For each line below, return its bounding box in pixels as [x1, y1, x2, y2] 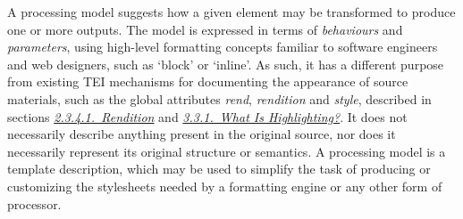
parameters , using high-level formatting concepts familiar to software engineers [7, 37, 438, 56]
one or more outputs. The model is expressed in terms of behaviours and [7, 20, 403, 38]
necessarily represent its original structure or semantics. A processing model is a [7, 142, 446, 160]
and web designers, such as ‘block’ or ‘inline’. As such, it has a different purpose [7, 54, 444, 73]
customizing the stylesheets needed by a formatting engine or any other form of [7, 176, 442, 195]
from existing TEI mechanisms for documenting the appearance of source [7, 72, 408, 91]
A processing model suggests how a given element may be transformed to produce [7, 3, 456, 20]
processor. [7, 194, 62, 213]
